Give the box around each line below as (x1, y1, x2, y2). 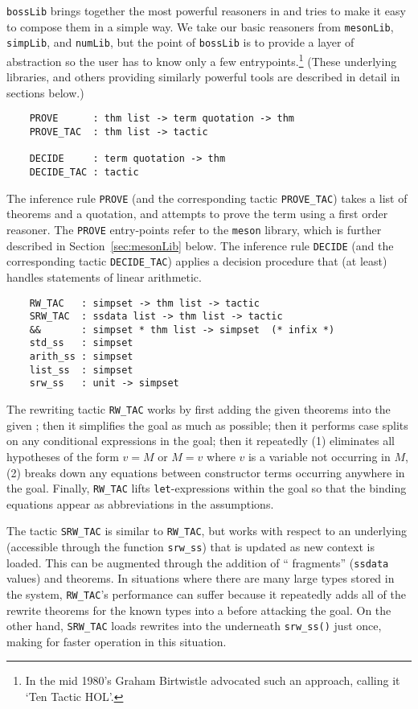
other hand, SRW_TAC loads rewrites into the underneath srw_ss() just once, (6, 617, 382, 634)
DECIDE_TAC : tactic (29, 167, 139, 179)
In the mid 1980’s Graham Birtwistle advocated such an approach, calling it (25, 672, 400, 689)
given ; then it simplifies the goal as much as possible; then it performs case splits (6, 416, 408, 433)
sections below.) (6, 84, 84, 101)
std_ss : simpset (29, 337, 133, 349)
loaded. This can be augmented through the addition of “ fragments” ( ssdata (6, 554, 389, 571)
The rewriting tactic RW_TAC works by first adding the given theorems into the (6, 401, 391, 418)
